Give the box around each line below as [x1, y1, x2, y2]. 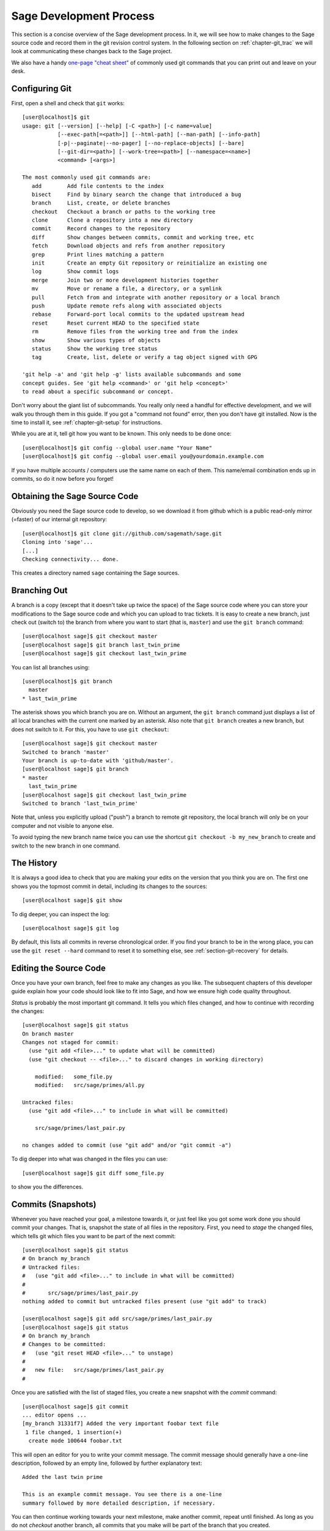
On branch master [22, 1030, 74, 1037]
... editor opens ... [22, 1412, 87, 1419]
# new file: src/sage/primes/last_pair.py [22, 1366, 164, 1374]
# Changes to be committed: [22, 1341, 106, 1348]
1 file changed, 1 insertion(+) [25, 1429, 122, 1435]
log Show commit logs [31, 268, 119, 275]
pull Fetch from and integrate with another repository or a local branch [31, 294, 280, 301]
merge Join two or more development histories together [31, 276, 219, 284]
